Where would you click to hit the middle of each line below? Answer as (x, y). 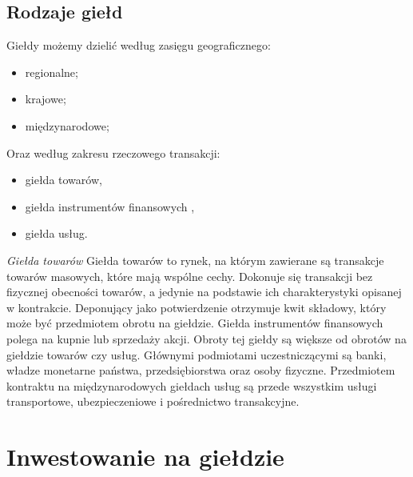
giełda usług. (56, 233)
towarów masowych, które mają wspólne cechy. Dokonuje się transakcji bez (190, 276)
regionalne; (52, 72)
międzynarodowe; (67, 125)
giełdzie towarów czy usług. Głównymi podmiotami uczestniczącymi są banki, (197, 354)
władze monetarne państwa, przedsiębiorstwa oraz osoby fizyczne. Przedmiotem (201, 370)
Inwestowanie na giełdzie (145, 457)
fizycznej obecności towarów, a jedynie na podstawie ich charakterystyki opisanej (204, 292)
